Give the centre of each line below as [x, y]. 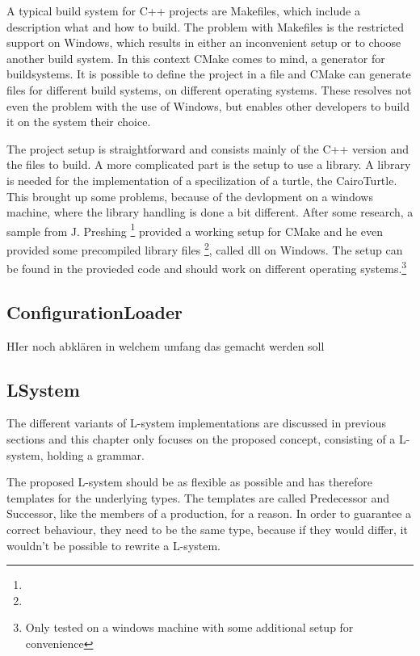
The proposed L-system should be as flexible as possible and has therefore [189, 482]
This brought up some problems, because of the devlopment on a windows [190, 196]
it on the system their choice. [79, 122]
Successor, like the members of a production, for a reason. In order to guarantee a [209, 513]
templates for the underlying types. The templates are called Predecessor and [198, 497]
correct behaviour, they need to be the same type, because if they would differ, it [207, 530]
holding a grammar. [96, 454]
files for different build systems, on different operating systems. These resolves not [209, 89]
